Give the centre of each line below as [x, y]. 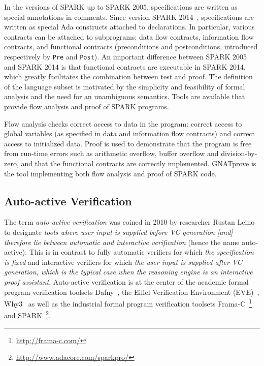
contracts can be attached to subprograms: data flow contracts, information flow [129, 36]
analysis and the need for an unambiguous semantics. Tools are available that [125, 96]
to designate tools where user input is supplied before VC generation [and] [119, 232]
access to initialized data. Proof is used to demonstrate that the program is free [128, 143]
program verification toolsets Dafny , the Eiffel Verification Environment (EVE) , [132, 292]
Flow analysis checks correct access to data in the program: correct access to [123, 123]
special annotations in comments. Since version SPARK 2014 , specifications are [129, 17]
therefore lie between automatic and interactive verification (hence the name [122, 242]
